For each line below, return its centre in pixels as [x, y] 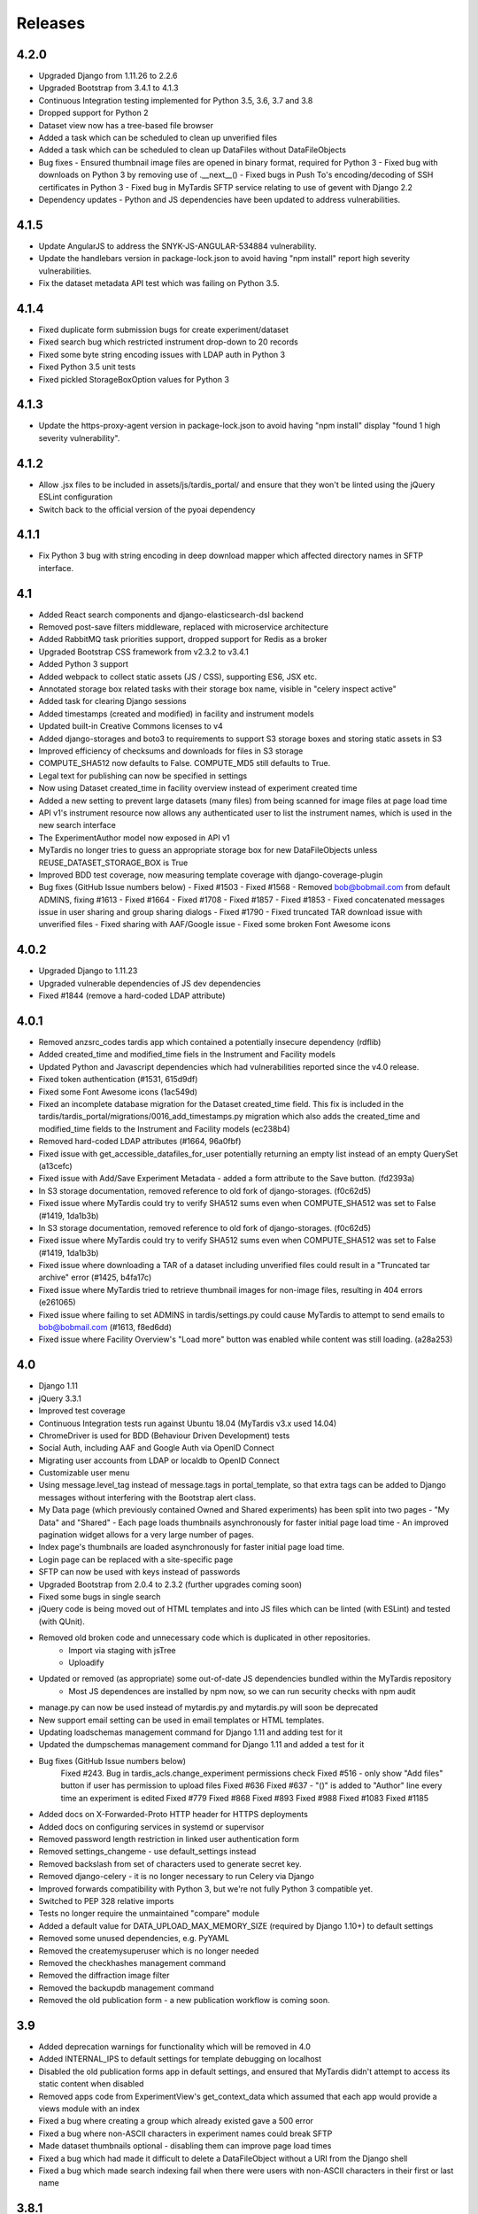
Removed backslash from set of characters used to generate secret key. [170, 1863]
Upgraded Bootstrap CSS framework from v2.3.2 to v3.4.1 [144, 652]
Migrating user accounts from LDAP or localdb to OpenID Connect [159, 1460]
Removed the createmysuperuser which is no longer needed [149, 1951]
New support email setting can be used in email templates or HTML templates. [181, 1720]
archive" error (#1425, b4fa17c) [95, 1277]
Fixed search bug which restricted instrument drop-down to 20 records [168, 342]
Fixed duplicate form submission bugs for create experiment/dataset [164, 329]
